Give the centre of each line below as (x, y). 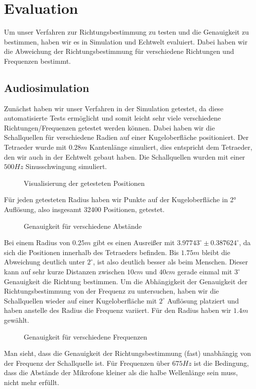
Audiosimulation (47, 87)
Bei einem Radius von (37, 242)
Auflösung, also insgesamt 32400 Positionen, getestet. (84, 209)
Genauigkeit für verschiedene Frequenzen (85, 336)
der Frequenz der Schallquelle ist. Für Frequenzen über (87, 363)
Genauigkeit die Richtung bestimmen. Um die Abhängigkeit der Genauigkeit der (126, 281)
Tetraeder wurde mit (35, 147)
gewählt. (17, 320)
